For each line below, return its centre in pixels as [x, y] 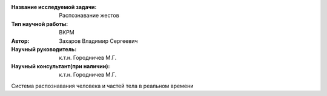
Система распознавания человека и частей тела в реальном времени [102, 86]
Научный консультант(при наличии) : [61, 66]
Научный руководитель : [44, 49]
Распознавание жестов [89, 16]
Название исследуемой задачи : [54, 7]
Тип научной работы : [40, 24]
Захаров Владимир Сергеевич [98, 41]
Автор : [20, 41]
